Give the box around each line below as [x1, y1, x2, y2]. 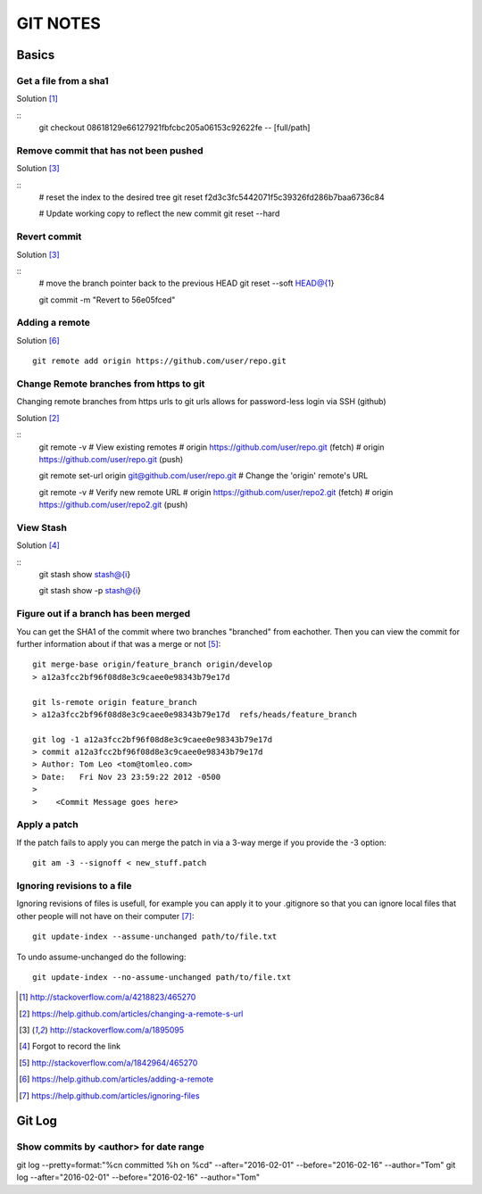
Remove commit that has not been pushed [16, 144, 204, 156]
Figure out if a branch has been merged [16, 608, 191, 620]
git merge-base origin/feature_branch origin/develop [32, 659, 272, 669]
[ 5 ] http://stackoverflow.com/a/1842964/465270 [19, 1057, 198, 1068]
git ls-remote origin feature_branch [32, 697, 198, 707]
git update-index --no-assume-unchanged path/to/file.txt [32, 972, 292, 982]
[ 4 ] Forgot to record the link [19, 1041, 120, 1052]
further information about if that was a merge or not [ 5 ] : [16, 638, 221, 649]
